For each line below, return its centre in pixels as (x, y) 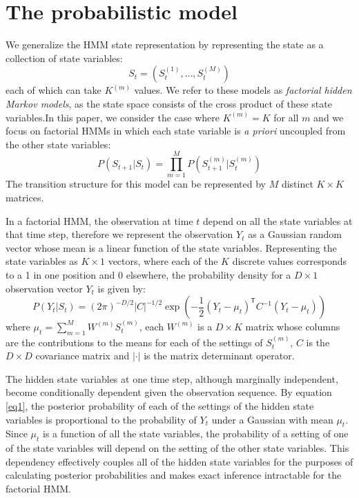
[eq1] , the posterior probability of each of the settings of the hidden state (160, 405)
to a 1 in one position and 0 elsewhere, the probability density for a (148, 274)
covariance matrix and (83, 356)
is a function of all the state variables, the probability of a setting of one (196, 434)
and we (329, 117)
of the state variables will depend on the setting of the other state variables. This (177, 448)
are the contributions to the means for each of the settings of (134, 342)
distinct (297, 184)
